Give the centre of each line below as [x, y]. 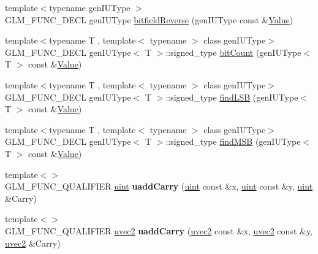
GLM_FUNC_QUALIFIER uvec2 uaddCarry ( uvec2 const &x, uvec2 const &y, [159, 230]
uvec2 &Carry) [33, 243]
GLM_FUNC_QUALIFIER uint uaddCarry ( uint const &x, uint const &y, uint [159, 186]
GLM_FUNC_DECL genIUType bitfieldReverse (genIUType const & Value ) [149, 19]
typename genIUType [90, 7]
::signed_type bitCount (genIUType [233, 52]
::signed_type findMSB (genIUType [233, 141]
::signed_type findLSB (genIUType [232, 97]
